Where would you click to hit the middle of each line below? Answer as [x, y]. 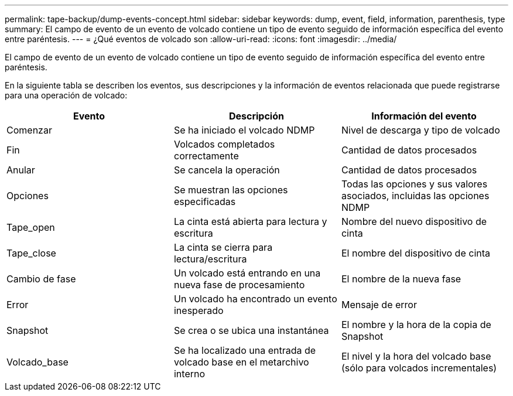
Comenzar [29, 130]
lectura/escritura [210, 259]
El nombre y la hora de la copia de [416, 325]
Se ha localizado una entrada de [245, 350]
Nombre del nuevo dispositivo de [414, 221]
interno [189, 374]
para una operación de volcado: [66, 95]
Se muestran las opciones [231, 190]
